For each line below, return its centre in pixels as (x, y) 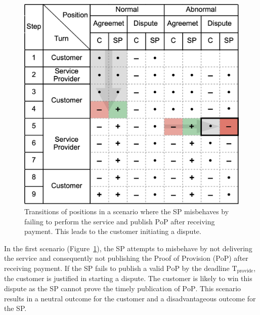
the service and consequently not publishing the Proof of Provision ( (110, 258)
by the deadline (206, 268)
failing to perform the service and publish (89, 221)
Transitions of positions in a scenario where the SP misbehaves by (127, 211)
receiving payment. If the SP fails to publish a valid (84, 268)
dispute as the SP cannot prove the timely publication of (92, 288)
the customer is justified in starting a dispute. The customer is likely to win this (128, 278)
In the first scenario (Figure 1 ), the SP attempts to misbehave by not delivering (128, 248)
